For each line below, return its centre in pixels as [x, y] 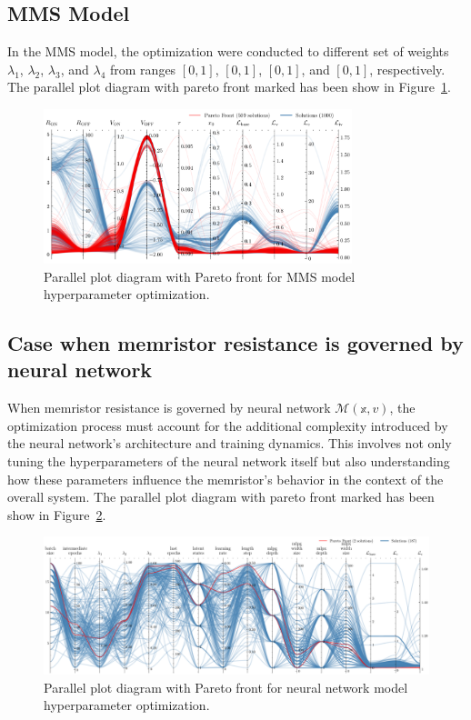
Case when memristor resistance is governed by [235, 343]
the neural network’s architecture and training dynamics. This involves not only [230, 443]
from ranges [143, 69]
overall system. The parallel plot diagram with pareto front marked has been [221, 497]
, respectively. [407, 69]
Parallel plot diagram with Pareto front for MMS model [200, 276]
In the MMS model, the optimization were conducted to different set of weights [228, 51]
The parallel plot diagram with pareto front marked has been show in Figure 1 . [229, 87]
